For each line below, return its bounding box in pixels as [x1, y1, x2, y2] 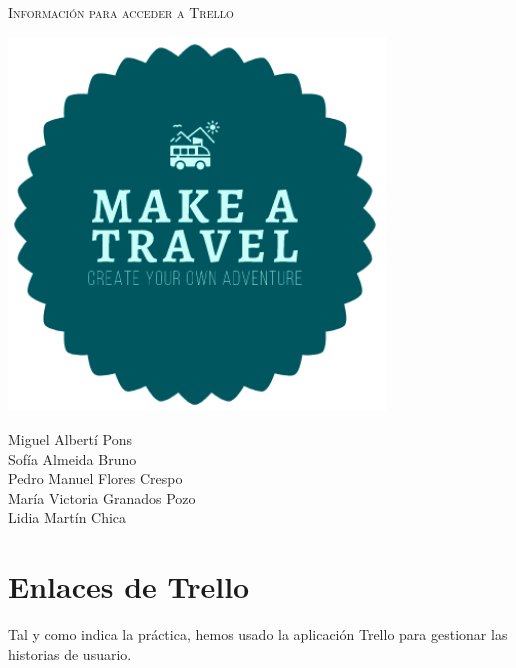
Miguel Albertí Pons [8, 429, 132, 450]
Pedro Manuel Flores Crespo [8, 468, 183, 489]
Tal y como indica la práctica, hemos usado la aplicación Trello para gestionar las [8, 624, 508, 645]
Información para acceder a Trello [8, 2, 234, 22]
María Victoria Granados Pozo [8, 487, 196, 508]
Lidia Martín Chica [8, 507, 127, 528]
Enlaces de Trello [8, 566, 250, 607]
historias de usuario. [8, 643, 132, 664]
